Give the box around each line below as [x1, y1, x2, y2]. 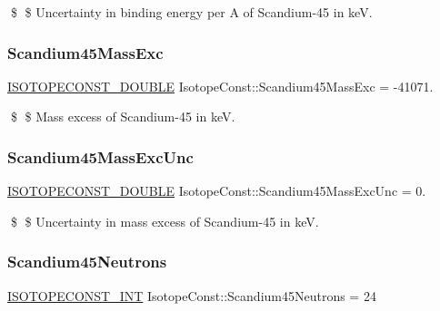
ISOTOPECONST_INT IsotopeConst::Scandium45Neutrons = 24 [7, 286, 376, 305]
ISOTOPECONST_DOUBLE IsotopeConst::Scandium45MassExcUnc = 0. [7, 181, 426, 200]
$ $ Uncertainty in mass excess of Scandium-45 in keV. [10, 211, 319, 230]
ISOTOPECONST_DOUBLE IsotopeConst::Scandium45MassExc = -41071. [7, 76, 434, 95]
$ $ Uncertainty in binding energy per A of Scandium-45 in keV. [10, 3, 373, 21]
